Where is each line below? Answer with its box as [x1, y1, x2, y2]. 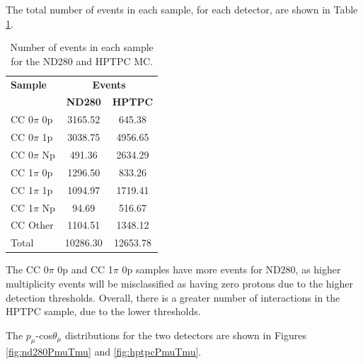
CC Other [11, 217, 54, 232]
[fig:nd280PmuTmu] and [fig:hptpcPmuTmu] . [6, 344, 202, 359]
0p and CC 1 [57, 262, 113, 277]
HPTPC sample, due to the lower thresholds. [6, 304, 201, 319]
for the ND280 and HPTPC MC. [11, 53, 154, 68]
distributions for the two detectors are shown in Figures [64, 327, 306, 342]
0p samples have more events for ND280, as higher [122, 262, 341, 277]
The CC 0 [6, 262, 49, 277]
